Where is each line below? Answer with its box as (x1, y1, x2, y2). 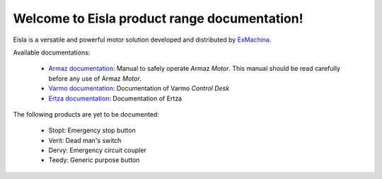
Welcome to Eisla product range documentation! (13, 11, 303, 26)
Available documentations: (13, 48, 91, 57)
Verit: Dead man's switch (48, 136, 122, 144)
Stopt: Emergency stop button (48, 126, 136, 134)
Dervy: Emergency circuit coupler (48, 146, 146, 155)
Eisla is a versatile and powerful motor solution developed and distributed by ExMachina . (13, 35, 272, 44)
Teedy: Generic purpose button (48, 156, 140, 164)
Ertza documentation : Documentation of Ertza (48, 94, 183, 103)
